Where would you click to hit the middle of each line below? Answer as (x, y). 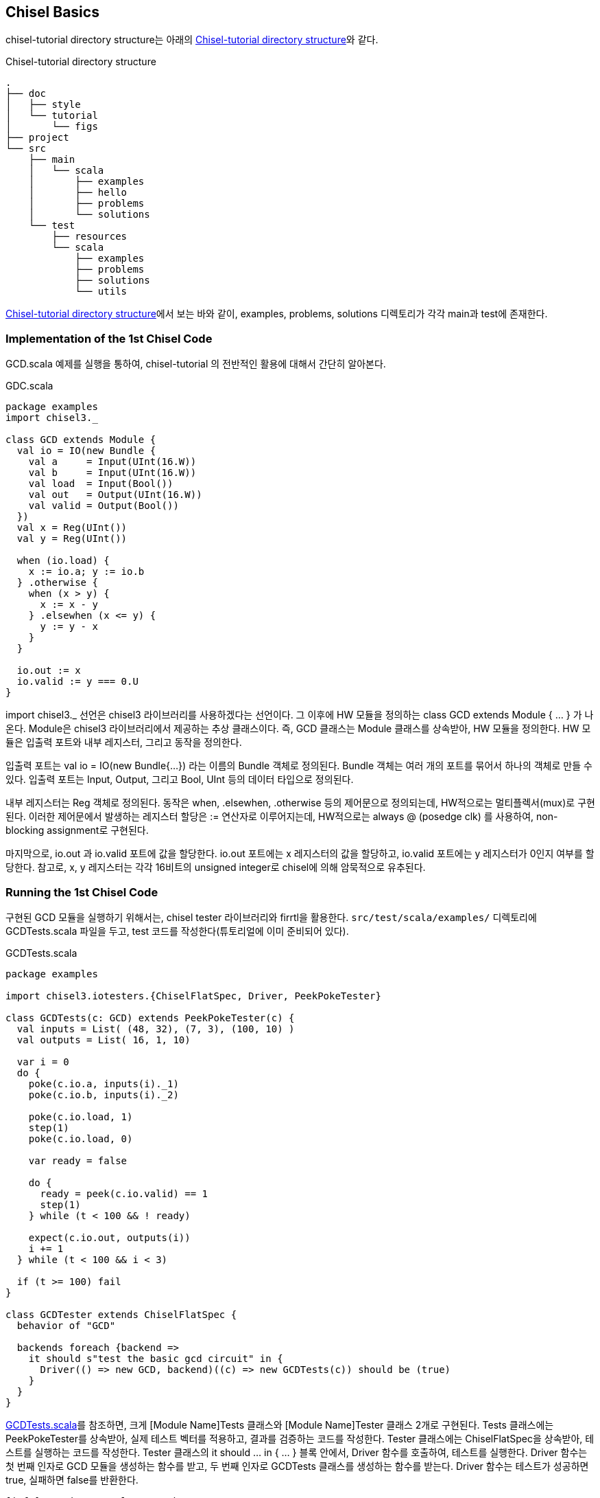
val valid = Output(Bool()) (104, 506)
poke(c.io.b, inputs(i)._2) (104, 1094)
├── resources (89, 237)
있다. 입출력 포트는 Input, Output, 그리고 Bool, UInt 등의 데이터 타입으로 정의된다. (180, 780)
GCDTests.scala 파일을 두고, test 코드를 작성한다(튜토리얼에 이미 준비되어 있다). (177, 931)
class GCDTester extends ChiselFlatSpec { (121, 1314)
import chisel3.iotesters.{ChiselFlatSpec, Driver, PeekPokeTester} (193, 996)
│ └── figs (52, 127)
